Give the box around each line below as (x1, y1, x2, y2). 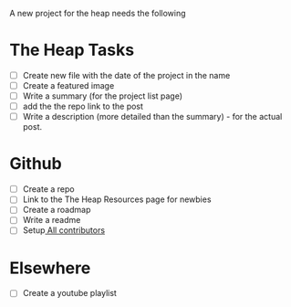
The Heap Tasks (9, 40, 135, 60)
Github (9, 153, 62, 175)
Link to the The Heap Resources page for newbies (22, 194, 212, 205)
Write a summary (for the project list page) (22, 90, 183, 101)
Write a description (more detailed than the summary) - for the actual (22, 111, 283, 122)
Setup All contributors (22, 225, 106, 236)
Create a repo (22, 184, 75, 195)
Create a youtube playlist (22, 288, 117, 299)
